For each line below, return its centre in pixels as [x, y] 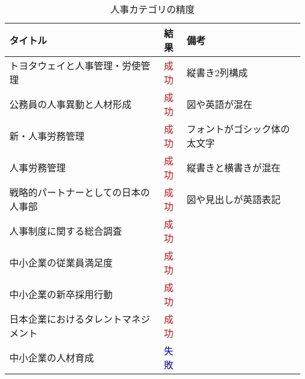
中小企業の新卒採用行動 [61, 294]
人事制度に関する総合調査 [66, 231]
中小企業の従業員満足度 [61, 263]
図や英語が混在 [220, 104]
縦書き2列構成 [217, 72]
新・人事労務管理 [47, 136]
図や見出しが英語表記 [234, 199]
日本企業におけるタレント [66, 319]
